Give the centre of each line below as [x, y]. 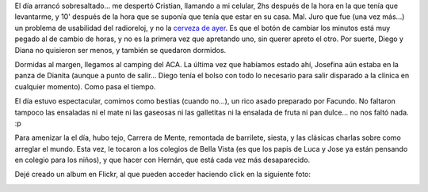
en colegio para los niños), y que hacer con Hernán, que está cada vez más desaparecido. [162, 160]
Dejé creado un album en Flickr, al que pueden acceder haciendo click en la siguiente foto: [163, 175]
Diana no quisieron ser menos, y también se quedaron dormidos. [120, 50]
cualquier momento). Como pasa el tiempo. [85, 86]
